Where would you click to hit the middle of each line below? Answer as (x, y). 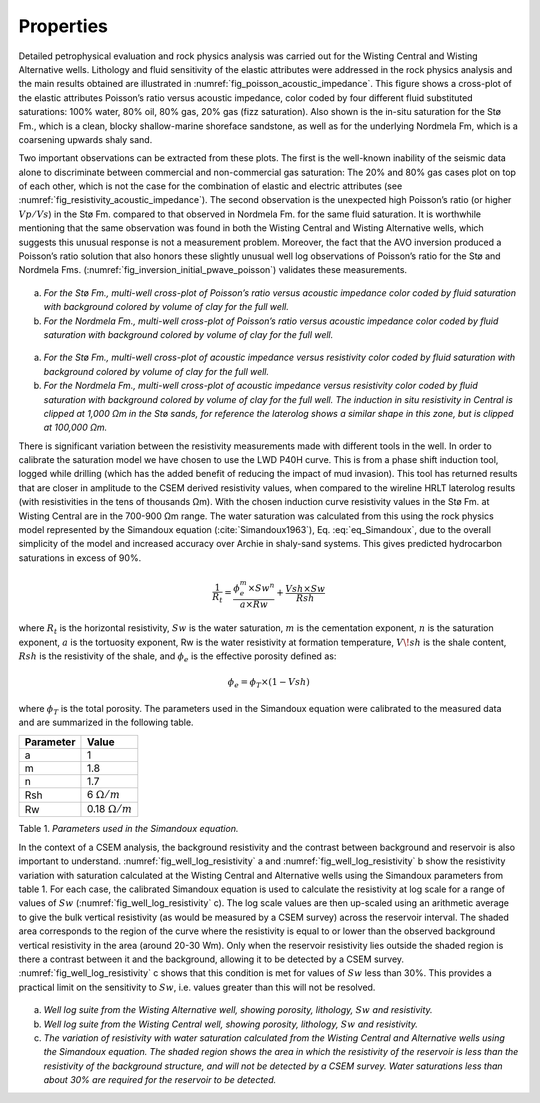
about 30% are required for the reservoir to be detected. (160, 1080)
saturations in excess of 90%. (80, 557)
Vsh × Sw (305, 588)
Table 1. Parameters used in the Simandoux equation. (128, 829)
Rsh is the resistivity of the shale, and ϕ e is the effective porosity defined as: (177, 657)
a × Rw (254, 604)
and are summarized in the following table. (106, 722)
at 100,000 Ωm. (75, 427)
